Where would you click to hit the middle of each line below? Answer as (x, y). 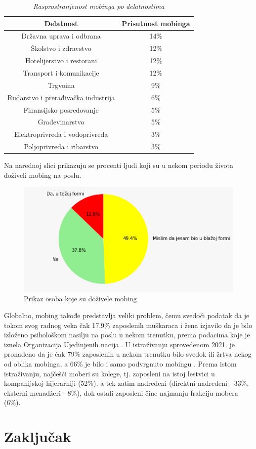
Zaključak (38, 436)
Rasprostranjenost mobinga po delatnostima (99, 6)
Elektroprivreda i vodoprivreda (61, 134)
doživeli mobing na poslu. (43, 175)
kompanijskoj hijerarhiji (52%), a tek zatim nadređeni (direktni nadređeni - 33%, (127, 383)
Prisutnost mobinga (156, 23)
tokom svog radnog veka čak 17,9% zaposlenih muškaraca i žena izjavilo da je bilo (128, 325)
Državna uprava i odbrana (61, 36)
